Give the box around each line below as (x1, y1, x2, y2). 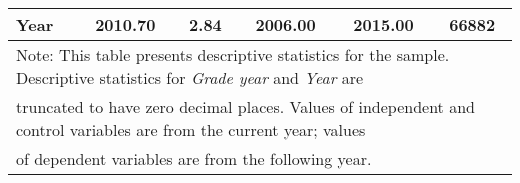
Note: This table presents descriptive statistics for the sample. (16, 43, 450, 66)
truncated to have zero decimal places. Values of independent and (16, 95, 475, 118)
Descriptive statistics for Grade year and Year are (16, 66, 364, 89)
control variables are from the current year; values (16, 118, 366, 141)
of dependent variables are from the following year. (16, 147, 372, 170)
